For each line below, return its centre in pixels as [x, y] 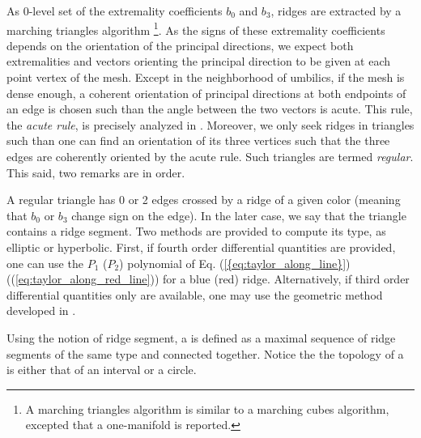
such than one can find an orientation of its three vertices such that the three [198, 140]
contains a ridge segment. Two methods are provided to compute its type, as [196, 231]
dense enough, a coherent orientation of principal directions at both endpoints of [206, 93]
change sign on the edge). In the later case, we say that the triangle [239, 215]
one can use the [45, 263]
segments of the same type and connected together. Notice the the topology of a [205, 353]
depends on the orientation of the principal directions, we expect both [180, 45]
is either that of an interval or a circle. [102, 370]
